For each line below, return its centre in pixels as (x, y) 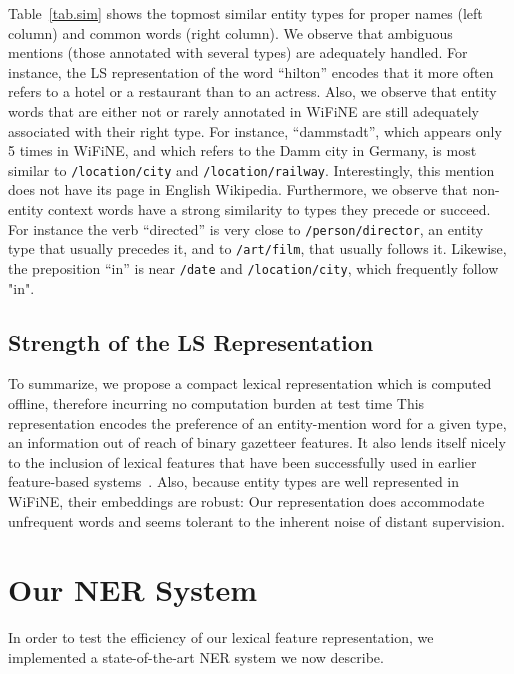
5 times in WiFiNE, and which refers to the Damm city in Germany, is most (242, 150)
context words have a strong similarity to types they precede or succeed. (269, 209)
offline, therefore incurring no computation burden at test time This (216, 402)
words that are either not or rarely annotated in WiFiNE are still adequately (244, 110)
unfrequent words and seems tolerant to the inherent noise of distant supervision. (256, 520)
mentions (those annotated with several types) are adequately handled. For (238, 52)
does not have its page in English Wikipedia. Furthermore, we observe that (238, 189)
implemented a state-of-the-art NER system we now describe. (196, 656)
